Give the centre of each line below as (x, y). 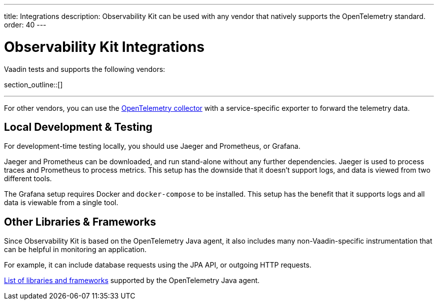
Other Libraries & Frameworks (80, 222)
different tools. (28, 179)
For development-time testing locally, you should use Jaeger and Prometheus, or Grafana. (152, 146)
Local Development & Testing (78, 127)
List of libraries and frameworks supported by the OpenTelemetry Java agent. (132, 281)
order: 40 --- (25, 25)
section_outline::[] (33, 84)
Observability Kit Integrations (104, 47)
